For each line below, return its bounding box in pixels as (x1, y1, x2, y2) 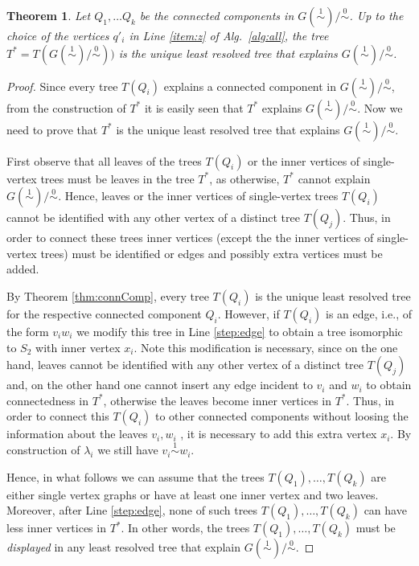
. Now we (357, 99, 403, 116)
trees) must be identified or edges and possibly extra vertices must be (40, 244, 383, 261)
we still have (97, 441, 158, 458)
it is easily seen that (144, 99, 244, 116)
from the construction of (6, 99, 126, 116)
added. (6, 260, 39, 277)
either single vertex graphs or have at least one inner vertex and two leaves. (6, 486, 379, 502)
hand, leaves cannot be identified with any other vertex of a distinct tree (6, 356, 364, 373)
